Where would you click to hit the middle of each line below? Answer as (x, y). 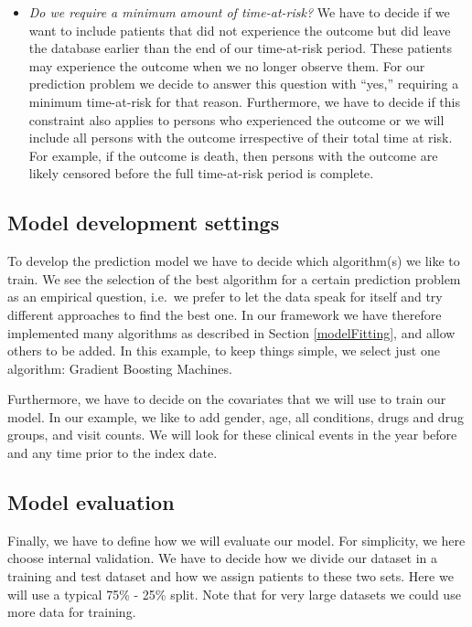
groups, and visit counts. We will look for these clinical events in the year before (232, 435)
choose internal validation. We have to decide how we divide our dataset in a (222, 558)
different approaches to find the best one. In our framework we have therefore (225, 314)
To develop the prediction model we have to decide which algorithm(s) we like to (234, 261)
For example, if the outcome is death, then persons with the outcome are (233, 155)
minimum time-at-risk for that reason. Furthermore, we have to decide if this (244, 101)
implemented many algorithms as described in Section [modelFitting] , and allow (231, 332)
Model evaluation (91, 502)
